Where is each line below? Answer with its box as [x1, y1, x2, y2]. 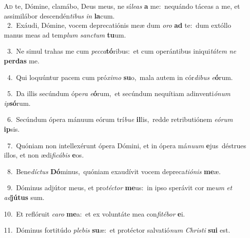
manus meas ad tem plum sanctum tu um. [4, 29, 126, 40]
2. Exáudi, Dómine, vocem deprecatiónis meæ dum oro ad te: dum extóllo [7, 20, 231, 30]
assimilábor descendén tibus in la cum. [4, 10, 115, 20]
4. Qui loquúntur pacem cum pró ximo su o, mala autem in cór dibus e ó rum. [7, 72, 233, 82]
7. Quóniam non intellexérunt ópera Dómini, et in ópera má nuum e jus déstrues [7, 140, 247, 150]
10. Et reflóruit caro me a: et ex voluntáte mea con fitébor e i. [4, 208, 185, 218]
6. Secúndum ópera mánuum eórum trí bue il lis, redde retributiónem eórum [7, 114, 233, 124]
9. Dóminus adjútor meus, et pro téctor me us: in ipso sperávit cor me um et [7, 182, 232, 193]
